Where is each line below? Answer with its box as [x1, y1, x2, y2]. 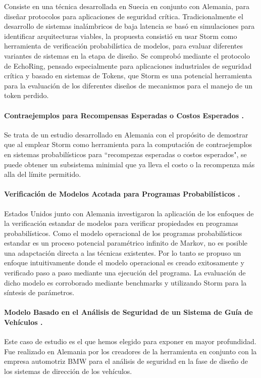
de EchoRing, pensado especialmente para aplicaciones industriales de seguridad [4, 60, 252, 71]
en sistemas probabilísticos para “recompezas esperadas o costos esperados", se [4, 149, 247, 159]
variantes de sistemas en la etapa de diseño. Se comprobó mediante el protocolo [4, 50, 250, 61]
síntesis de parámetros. [4, 287, 75, 298]
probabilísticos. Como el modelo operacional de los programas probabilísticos [4, 227, 242, 238]
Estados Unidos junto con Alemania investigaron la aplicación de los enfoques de [4, 208, 254, 218]
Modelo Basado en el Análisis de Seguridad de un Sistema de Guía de [4, 307, 253, 317]
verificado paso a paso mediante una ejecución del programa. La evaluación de [4, 267, 246, 278]
